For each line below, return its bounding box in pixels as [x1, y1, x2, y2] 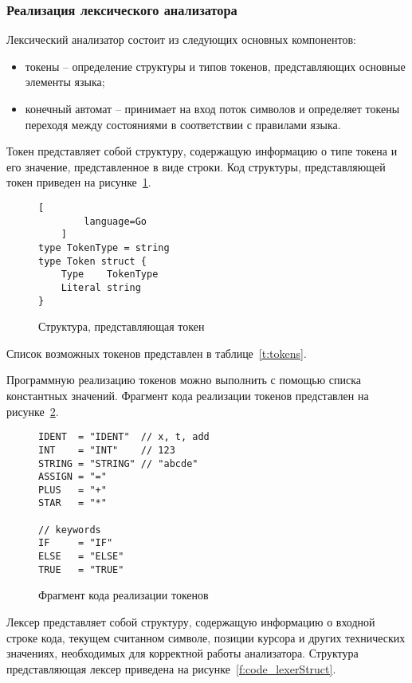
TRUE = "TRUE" [38, 563, 124, 575]
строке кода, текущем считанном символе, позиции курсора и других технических [6, 629, 406, 646]
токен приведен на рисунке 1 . [6, 174, 151, 190]
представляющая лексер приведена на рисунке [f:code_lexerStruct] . [6, 660, 336, 677]
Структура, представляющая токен [38, 318, 205, 335]
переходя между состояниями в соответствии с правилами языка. [25, 116, 341, 132]
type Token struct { [38, 255, 147, 267]
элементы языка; [25, 73, 105, 90]
